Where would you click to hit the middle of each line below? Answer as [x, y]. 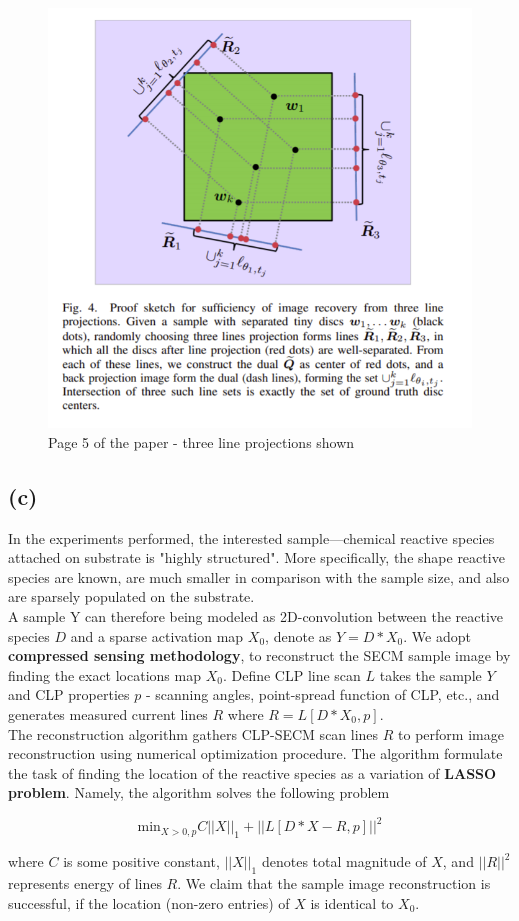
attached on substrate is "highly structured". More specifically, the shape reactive [256, 557]
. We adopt [437, 635]
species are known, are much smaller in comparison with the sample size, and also [259, 576]
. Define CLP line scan [291, 674]
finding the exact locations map [104, 674]
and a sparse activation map [157, 635]
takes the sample [430, 674]
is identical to [352, 902]
